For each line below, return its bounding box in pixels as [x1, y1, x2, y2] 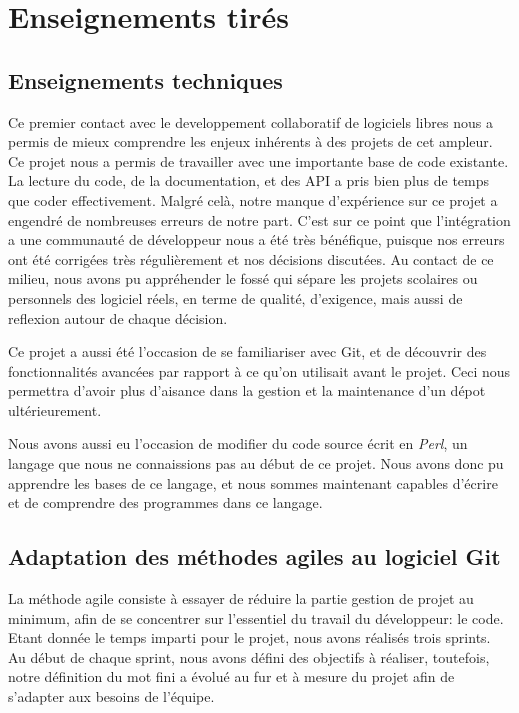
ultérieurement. [8, 399, 102, 420]
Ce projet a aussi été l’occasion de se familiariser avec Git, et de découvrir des [8, 341, 487, 362]
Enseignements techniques [8, 64, 283, 95]
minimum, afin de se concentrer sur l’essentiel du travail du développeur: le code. [8, 607, 504, 628]
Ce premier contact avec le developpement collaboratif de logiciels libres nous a [8, 111, 493, 132]
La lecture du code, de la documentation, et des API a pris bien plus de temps [8, 170, 490, 191]
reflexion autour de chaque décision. [8, 307, 228, 328]
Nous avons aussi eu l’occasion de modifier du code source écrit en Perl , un [8, 433, 468, 454]
